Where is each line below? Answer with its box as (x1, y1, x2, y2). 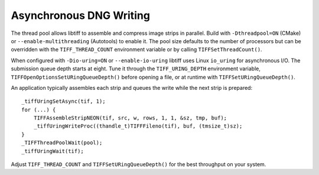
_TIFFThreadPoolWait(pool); (21, 140, 103, 146)
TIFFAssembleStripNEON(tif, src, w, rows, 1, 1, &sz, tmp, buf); (33, 115, 227, 121)
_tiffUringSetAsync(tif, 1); (21, 98, 106, 105)
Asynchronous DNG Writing (11, 9, 151, 22)
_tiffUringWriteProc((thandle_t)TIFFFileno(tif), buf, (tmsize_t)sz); (33, 123, 243, 129)
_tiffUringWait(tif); (21, 148, 84, 154)
